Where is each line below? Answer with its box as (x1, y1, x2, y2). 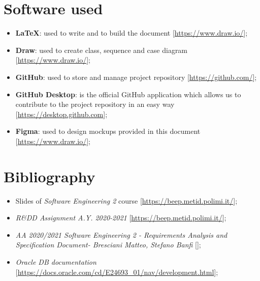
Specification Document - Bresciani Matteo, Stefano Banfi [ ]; (15, 239, 201, 250)
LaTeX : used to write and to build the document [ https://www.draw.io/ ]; (15, 27, 248, 38)
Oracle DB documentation (15, 256, 96, 267)
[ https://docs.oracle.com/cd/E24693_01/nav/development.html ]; (15, 266, 218, 277)
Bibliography (4, 165, 95, 186)
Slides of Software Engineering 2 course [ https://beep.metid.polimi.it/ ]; (15, 195, 238, 206)
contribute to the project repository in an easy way (15, 99, 175, 109)
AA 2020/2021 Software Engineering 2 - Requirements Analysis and (15, 229, 227, 240)
